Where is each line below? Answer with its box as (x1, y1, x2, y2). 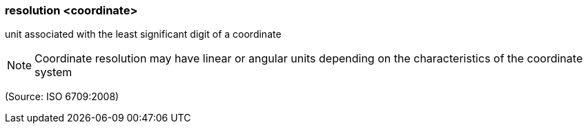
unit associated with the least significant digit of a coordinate (5, 28, 282, 40)
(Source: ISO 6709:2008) (5, 91, 119, 103)
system (35, 65, 72, 80)
